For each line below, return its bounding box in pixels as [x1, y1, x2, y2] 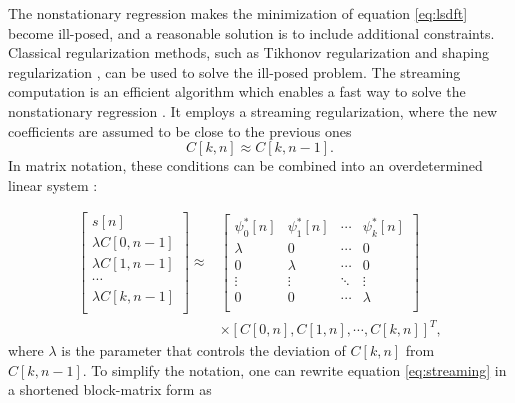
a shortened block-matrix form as [8, 379, 212, 400]
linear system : [8, 174, 98, 195]
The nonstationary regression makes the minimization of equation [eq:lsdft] [8, 3, 468, 23]
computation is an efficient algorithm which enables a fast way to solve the [8, 81, 466, 102]
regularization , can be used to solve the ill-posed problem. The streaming [8, 61, 461, 82]
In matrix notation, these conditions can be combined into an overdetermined [8, 155, 483, 176]
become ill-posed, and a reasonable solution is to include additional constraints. [8, 22, 495, 43]
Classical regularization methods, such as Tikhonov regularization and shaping [8, 42, 489, 63]
